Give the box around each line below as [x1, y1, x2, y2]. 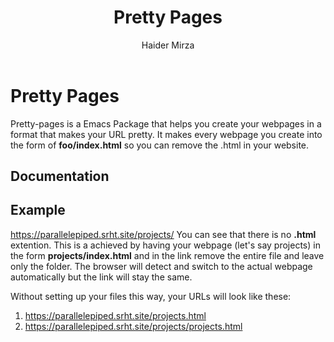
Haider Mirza [141, 39, 195, 51]
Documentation [10, 168, 110, 185]
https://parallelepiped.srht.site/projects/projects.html [24, 320, 243, 332]
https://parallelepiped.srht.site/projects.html [24, 309, 207, 321]
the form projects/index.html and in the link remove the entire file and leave [10, 249, 325, 261]
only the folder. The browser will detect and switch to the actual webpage [10, 260, 313, 272]
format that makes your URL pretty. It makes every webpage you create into [10, 128, 323, 140]
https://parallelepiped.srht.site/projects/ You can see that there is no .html [10, 228, 317, 240]
